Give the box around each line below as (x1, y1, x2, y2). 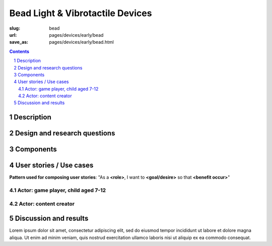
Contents (9, 48, 30, 54)
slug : (9, 25, 20, 31)
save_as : (9, 39, 29, 45)
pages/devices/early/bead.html (49, 39, 114, 45)
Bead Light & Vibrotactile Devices (9, 8, 152, 19)
